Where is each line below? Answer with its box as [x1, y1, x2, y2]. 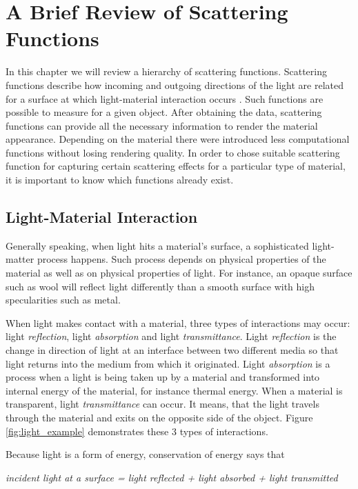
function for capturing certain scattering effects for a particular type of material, [6, 159, 346, 173]
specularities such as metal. [6, 292, 121, 307]
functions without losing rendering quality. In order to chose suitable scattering [6, 145, 340, 159]
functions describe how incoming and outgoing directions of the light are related [6, 77, 344, 92]
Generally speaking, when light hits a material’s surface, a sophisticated [6, 238, 309, 252]
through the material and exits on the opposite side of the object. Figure [6, 410, 313, 424]
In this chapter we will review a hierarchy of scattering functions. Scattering [6, 64, 327, 79]
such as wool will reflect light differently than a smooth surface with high [6, 279, 315, 293]
